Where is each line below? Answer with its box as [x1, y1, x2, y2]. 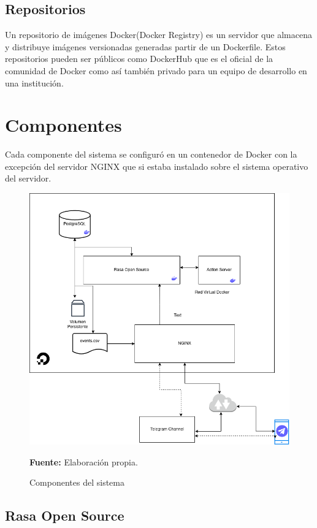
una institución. [5, 76, 64, 89]
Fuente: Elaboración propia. [29, 455, 138, 468]
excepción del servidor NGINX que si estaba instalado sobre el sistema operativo [5, 159, 308, 172]
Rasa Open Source [5, 506, 124, 525]
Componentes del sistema [29, 476, 124, 489]
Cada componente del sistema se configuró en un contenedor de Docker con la [5, 148, 297, 161]
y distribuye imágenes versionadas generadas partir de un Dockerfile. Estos [5, 40, 286, 53]
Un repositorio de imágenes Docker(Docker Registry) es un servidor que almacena [5, 28, 312, 41]
